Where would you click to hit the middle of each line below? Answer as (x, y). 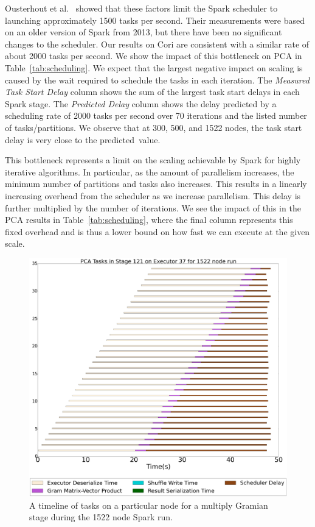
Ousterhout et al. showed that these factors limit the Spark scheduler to (141, 8)
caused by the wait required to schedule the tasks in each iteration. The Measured (157, 80)
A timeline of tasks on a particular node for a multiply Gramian (149, 505)
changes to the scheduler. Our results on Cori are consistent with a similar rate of (157, 44)
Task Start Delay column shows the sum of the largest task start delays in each (152, 92)
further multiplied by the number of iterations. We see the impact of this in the (153, 207)
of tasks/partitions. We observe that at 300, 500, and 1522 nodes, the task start (154, 127)
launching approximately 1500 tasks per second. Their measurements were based (155, 20)
